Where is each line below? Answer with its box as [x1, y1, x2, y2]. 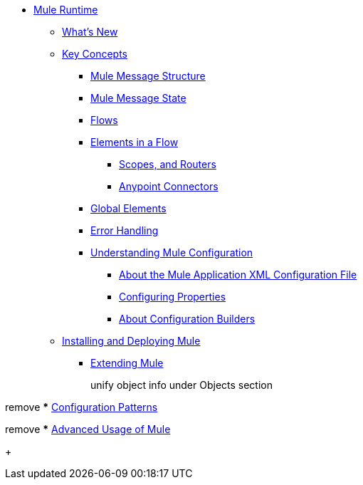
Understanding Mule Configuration [90, 246, 253, 259]
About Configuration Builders [119, 313, 256, 325]
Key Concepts [62, 48, 128, 60]
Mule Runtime [33, 4, 98, 16]
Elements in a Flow [90, 136, 179, 148]
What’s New [62, 26, 118, 38]
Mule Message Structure [90, 70, 206, 82]
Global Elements [90, 202, 167, 214]
